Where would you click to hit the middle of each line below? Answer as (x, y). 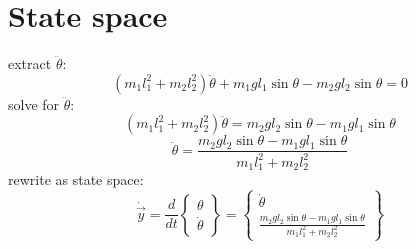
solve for (34, 103)
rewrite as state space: (76, 179)
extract (30, 63)
